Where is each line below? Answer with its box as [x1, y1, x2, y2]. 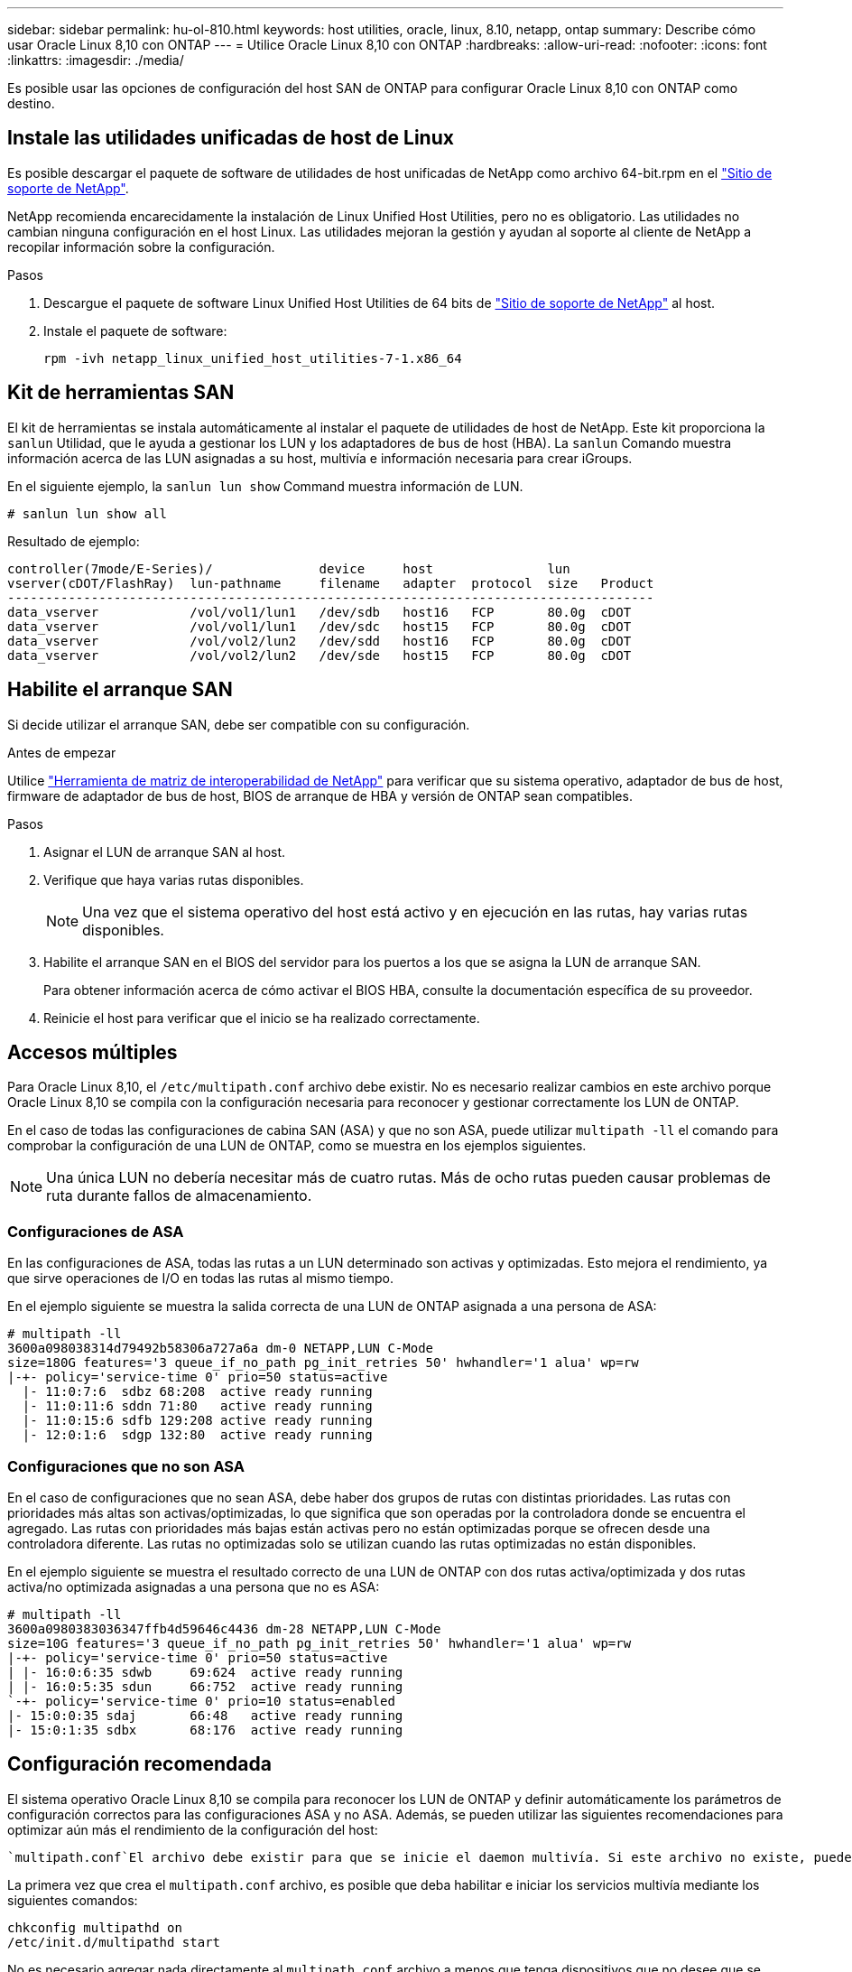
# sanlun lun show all [7, 506, 168, 521]
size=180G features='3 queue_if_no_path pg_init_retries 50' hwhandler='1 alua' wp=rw [7, 1355, 639, 1371]
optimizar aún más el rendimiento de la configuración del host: [7, 1821, 378, 1837]
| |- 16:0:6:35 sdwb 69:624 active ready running [7, 1664, 403, 1679]
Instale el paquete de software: [43, 322, 227, 339]
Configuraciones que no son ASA [7, 1456, 245, 1475]
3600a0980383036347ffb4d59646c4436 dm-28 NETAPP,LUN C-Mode [7, 1621, 441, 1636]
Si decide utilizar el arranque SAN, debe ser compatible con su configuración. [7, 716, 470, 732]
